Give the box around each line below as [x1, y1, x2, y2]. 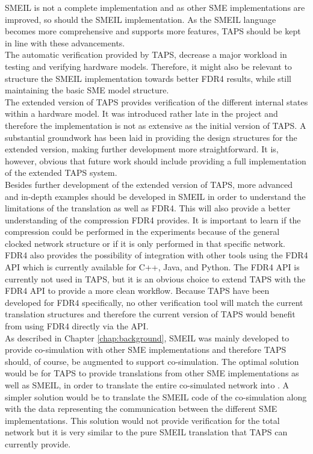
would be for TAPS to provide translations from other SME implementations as [5, 367, 299, 379]
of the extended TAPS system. [5, 166, 117, 179]
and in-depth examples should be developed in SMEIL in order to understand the [5, 190, 306, 202]
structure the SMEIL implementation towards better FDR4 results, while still [5, 72, 291, 84]
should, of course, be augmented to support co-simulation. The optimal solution [5, 355, 299, 367]
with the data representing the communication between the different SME [5, 402, 277, 415]
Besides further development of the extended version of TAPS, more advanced [5, 178, 293, 190]
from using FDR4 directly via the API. [5, 320, 149, 332]
